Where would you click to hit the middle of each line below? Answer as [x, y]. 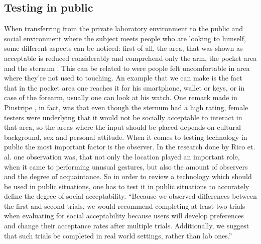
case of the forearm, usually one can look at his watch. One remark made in [121, 97]
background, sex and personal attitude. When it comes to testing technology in [126, 137]
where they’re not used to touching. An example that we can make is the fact [123, 78]
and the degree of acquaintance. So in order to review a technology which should [128, 176]
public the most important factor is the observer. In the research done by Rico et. [130, 147]
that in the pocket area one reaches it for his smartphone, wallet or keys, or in [124, 87]
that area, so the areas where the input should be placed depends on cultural [122, 127]
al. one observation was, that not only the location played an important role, [122, 156]
